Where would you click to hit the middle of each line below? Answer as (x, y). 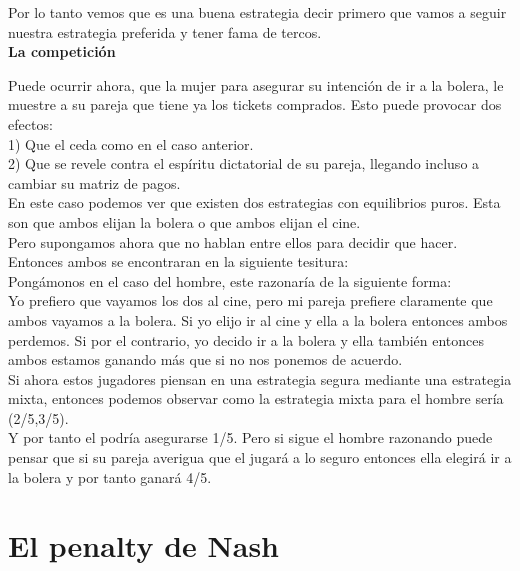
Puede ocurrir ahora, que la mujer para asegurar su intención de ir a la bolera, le (256, 84)
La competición (62, 51)
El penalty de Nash (144, 545)
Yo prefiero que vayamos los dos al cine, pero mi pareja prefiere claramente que (250, 300)
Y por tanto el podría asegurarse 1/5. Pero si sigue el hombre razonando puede (250, 437)
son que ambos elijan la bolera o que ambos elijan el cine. (184, 221)
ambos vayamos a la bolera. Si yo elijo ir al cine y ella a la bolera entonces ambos (258, 319)
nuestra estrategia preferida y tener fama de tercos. (165, 31)
